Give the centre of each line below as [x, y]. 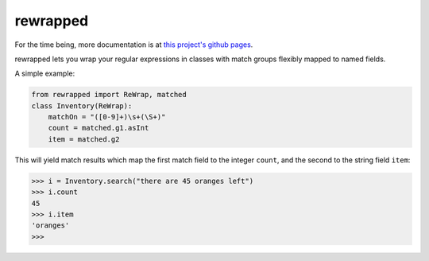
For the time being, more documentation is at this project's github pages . [134, 45]
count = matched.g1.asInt [99, 128]
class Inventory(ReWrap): [82, 106]
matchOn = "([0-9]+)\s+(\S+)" [107, 117]
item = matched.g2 [84, 139]
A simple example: [45, 74]
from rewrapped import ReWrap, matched [109, 95]
